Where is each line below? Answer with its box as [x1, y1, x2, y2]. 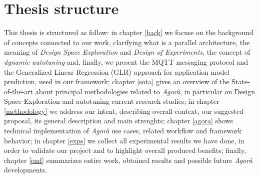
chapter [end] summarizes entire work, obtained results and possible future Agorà [4, 154, 252, 165]
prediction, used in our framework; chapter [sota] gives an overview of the [4, 76, 229, 87]
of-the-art [4, 86, 33, 96]
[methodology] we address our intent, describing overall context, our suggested [4, 105, 243, 116]
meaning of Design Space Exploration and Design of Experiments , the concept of [4, 47, 250, 57]
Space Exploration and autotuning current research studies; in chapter [4, 96, 219, 106]
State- [231, 76, 250, 87]
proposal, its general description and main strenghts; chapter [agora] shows [4, 115, 233, 126]
